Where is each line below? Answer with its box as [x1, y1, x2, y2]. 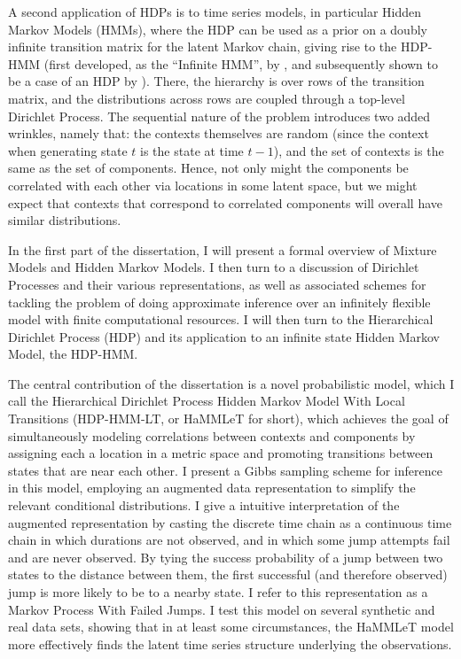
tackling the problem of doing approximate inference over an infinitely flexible [8, 292, 431, 311]
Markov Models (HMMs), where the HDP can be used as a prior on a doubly [8, 19, 427, 38]
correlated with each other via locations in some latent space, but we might [8, 175, 418, 194]
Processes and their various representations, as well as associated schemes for [8, 275, 426, 293]
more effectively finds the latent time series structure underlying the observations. [8, 634, 452, 653]
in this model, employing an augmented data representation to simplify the [8, 478, 416, 497]
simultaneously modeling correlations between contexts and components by [8, 426, 416, 445]
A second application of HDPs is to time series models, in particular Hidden [8, 3, 422, 20]
